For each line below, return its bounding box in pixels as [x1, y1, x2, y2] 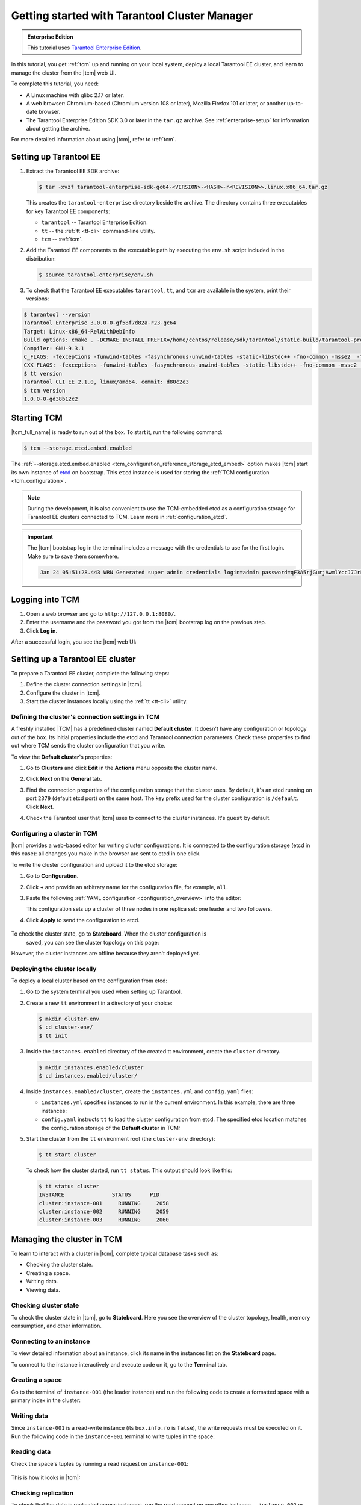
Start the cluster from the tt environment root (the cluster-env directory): [26, 1135, 215, 1142]
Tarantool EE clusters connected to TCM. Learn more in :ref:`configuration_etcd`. [27, 514, 228, 521]
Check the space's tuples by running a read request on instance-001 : [11, 1460, 189, 1467]
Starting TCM [11, 413, 63, 423]
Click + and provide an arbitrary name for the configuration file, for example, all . [26, 883, 228, 890]
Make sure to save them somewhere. [27, 553, 119, 560]
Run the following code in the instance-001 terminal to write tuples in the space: [11, 1433, 215, 1440]
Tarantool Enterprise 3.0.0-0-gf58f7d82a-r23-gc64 [23, 320, 177, 326]
